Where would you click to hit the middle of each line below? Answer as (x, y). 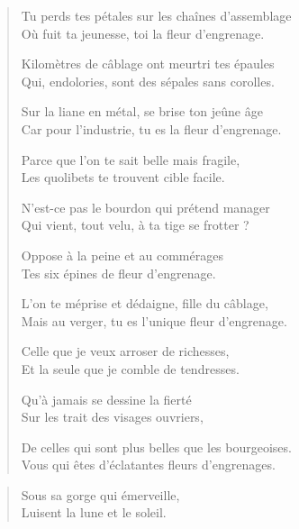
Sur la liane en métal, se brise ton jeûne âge (142, 111)
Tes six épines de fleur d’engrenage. (118, 273)
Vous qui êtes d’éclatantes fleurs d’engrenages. (148, 465)
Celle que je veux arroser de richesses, (125, 351)
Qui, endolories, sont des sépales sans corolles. (148, 81)
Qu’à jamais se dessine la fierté (106, 399)
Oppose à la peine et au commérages (122, 255)
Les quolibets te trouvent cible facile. (123, 177)
